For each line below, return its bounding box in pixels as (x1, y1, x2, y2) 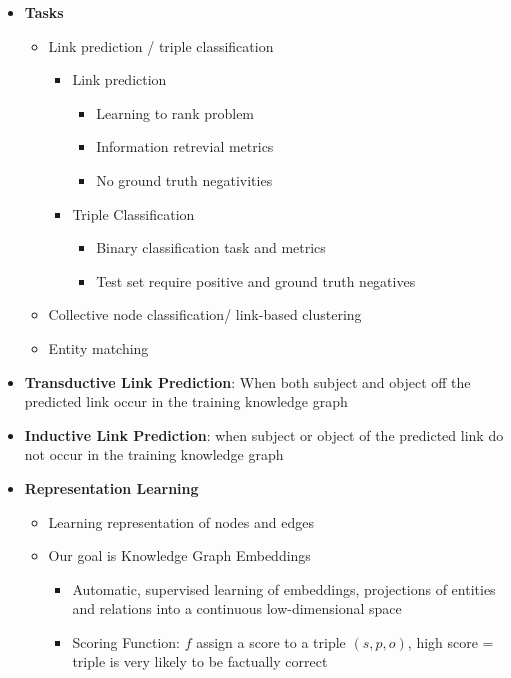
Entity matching (48, 337, 149, 358)
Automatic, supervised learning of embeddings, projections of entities (72, 578, 496, 599)
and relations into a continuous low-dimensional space (72, 598, 402, 619)
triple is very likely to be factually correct (72, 651, 328, 672)
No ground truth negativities (96, 169, 273, 190)
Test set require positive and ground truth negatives (96, 270, 416, 291)
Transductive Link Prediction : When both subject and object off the (24, 371, 471, 392)
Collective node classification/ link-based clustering (48, 304, 362, 325)
